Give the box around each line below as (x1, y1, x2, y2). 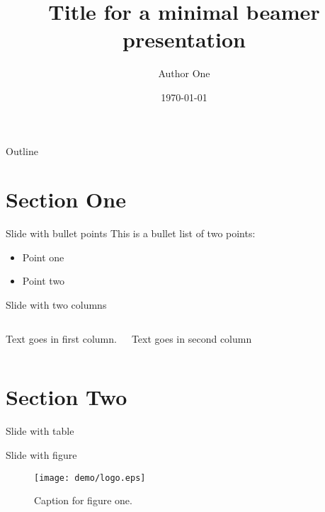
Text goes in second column (131, 331, 252, 346)
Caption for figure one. (34, 493, 132, 508)
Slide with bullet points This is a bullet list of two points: (6, 226, 256, 241)
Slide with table (6, 423, 74, 438)
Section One (6, 185, 126, 214)
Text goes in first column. (6, 331, 117, 346)
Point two (22, 273, 65, 288)
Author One (158, 66, 210, 81)
